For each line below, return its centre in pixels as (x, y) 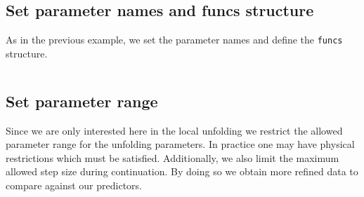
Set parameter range (82, 101)
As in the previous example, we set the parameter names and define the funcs (174, 40)
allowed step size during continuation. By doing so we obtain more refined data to (182, 171)
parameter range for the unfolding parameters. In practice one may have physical (180, 144)
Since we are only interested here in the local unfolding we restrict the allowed (174, 130)
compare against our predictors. (74, 185)
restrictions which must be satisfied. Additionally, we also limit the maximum (173, 157)
